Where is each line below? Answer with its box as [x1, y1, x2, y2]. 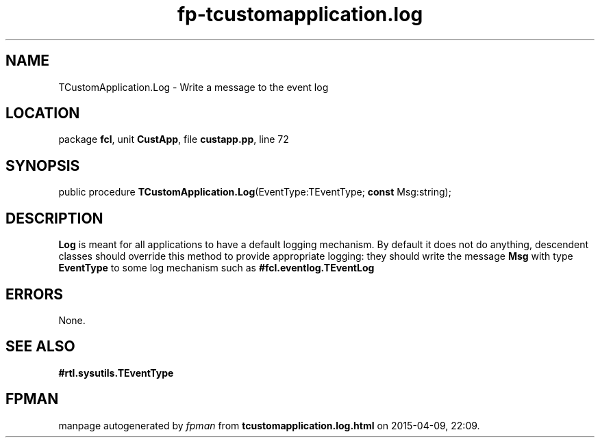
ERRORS [5, 285, 64, 303]
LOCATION [5, 105, 80, 122]
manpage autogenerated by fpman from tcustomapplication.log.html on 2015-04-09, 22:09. [58, 419, 480, 431]
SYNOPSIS [5, 157, 80, 174]
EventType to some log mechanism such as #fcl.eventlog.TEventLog [58, 262, 375, 274]
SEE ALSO [5, 338, 75, 355]
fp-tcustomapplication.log [177, 3, 423, 26]
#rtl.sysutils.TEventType [58, 366, 174, 379]
